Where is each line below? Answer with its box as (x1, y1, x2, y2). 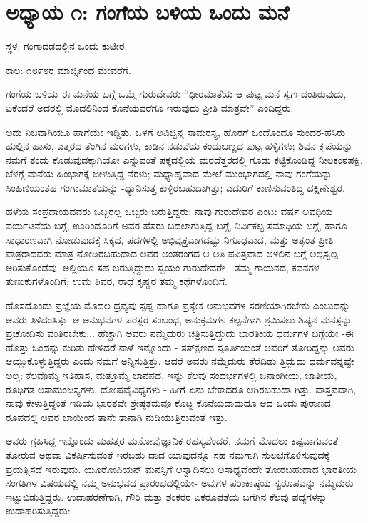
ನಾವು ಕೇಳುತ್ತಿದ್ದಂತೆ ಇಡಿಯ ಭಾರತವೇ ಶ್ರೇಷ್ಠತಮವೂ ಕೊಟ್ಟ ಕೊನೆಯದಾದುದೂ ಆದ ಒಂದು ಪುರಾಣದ (6, 395, 331, 410)
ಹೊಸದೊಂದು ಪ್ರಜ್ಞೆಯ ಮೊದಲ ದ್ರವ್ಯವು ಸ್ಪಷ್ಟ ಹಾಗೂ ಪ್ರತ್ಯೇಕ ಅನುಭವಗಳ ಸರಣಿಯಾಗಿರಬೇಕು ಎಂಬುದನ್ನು (6, 298, 350, 313)
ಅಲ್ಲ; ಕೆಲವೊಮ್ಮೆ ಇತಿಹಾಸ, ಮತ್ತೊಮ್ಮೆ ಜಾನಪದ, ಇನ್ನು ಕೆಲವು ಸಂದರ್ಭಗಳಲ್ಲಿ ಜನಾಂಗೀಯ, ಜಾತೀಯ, (6, 368, 337, 382)
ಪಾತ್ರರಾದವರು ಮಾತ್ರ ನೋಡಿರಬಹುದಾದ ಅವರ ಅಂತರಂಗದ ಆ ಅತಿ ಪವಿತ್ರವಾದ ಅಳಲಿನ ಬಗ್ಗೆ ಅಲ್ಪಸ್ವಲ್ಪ (6, 246, 338, 261)
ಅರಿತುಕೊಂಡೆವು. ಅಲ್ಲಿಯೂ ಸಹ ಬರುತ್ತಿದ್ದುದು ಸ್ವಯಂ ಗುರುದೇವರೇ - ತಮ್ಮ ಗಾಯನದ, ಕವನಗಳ (6, 259, 320, 274)
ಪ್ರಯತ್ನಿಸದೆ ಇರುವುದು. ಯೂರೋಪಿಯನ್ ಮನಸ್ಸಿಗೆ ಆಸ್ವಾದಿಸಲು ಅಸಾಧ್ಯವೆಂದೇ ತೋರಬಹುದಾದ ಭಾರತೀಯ (6, 461, 357, 476)
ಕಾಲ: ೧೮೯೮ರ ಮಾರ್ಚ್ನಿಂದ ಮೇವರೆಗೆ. (6, 62, 131, 77)
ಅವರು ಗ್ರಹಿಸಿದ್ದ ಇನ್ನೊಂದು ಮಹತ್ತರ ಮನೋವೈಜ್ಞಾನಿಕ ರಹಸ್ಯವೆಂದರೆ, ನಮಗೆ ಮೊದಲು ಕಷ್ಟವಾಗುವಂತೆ (6, 433, 339, 448)
